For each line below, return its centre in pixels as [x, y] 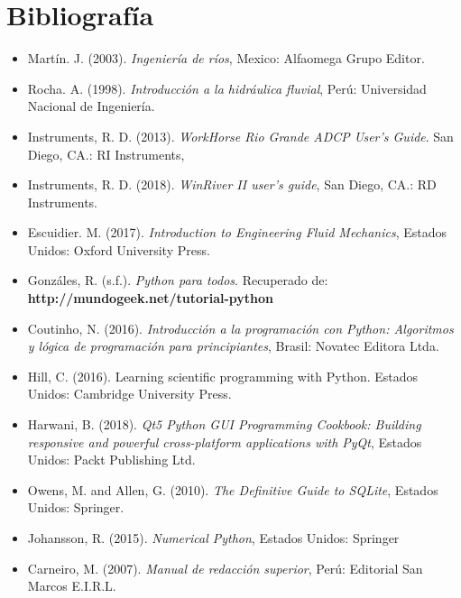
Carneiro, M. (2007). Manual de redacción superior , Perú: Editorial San [225, 568]
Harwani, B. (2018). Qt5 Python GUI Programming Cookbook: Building [224, 424]
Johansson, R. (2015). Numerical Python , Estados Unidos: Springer [213, 538]
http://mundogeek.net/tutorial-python [151, 298]
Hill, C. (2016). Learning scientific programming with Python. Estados [223, 376]
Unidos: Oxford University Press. [119, 249]
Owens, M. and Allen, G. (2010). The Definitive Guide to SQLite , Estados [233, 489]
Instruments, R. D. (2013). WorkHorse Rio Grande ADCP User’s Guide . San [240, 136]
